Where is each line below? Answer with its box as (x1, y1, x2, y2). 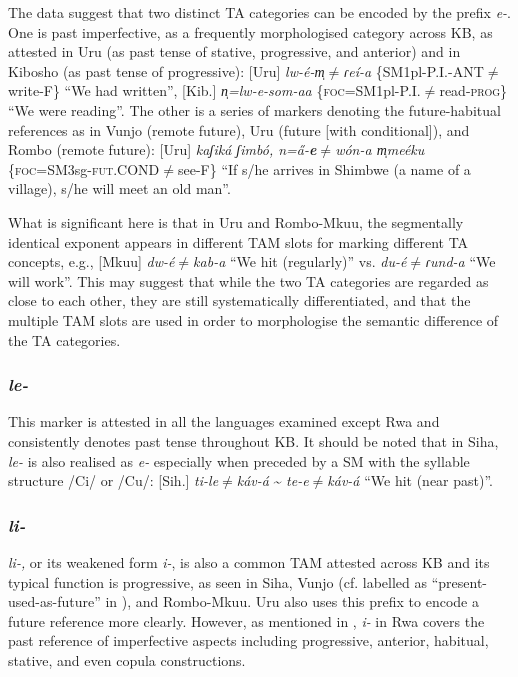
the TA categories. (8, 329, 121, 350)
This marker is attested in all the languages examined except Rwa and (8, 411, 440, 432)
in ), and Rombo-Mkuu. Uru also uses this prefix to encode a (105, 591, 479, 612)
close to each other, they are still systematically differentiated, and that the (8, 290, 471, 311)
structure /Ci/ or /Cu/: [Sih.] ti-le (8, 470, 219, 491)
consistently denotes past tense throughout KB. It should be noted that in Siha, (8, 430, 499, 451)
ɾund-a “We (425, 251, 496, 272)
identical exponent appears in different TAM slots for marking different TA (8, 231, 469, 252)
